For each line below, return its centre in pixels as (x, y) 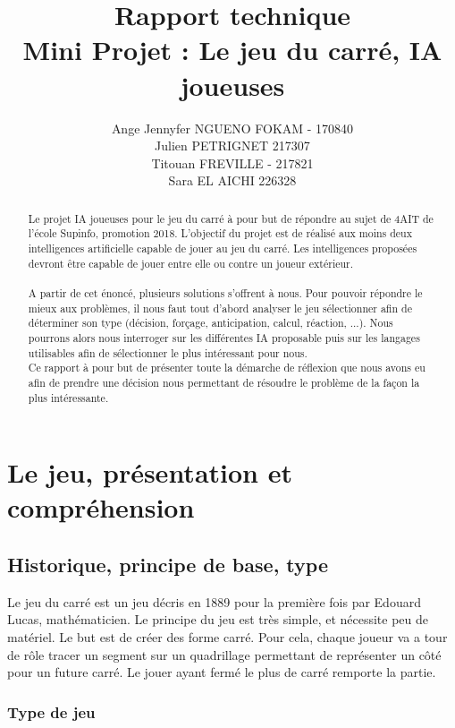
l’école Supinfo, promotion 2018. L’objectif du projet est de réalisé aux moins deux (220, 233)
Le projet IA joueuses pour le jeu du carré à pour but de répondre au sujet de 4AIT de (231, 218)
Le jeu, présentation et (150, 472)
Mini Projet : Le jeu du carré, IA (232, 50)
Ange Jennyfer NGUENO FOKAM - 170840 (232, 128)
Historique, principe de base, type (168, 564)
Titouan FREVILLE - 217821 (232, 163)
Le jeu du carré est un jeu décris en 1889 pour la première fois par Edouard (214, 601)
